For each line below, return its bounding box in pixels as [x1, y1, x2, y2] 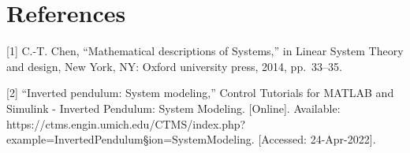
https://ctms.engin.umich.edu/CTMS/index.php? [6, 115, 246, 132]
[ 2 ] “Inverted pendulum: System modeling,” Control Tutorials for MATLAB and [6, 84, 394, 101]
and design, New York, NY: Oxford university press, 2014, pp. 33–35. [6, 58, 342, 74]
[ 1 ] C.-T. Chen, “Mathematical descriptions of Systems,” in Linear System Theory [6, 43, 404, 59]
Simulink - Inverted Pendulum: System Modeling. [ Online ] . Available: [6, 99, 341, 116]
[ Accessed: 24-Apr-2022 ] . [258, 131, 376, 147]
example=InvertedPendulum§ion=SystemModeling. [6, 131, 255, 147]
